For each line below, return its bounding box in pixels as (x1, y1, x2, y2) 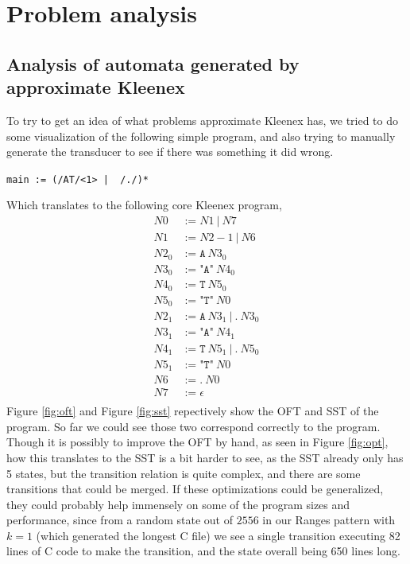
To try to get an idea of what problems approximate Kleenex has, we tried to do (6, 111, 399, 128)
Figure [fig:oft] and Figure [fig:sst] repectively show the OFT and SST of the (6, 403, 379, 419)
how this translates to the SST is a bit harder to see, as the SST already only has (6, 449, 404, 465)
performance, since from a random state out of (6, 511, 233, 528)
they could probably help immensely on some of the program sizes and (6, 496, 350, 512)
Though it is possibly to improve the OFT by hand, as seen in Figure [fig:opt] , (6, 434, 389, 450)
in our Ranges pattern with (262, 511, 396, 528)
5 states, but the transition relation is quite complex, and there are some (6, 465, 361, 481)
